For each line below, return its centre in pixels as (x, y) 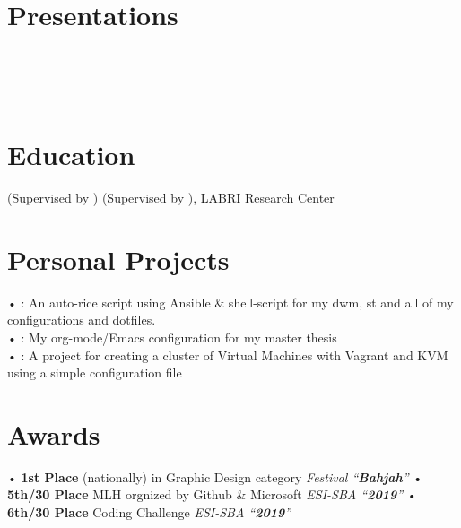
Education (71, 155)
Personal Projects (118, 259)
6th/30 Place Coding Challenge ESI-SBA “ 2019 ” (149, 512)
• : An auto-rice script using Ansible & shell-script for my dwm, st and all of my (230, 302)
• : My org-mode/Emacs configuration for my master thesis (172, 337)
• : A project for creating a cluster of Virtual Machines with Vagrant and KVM (228, 355)
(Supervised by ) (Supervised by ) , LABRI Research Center (171, 198)
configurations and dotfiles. (82, 320)
